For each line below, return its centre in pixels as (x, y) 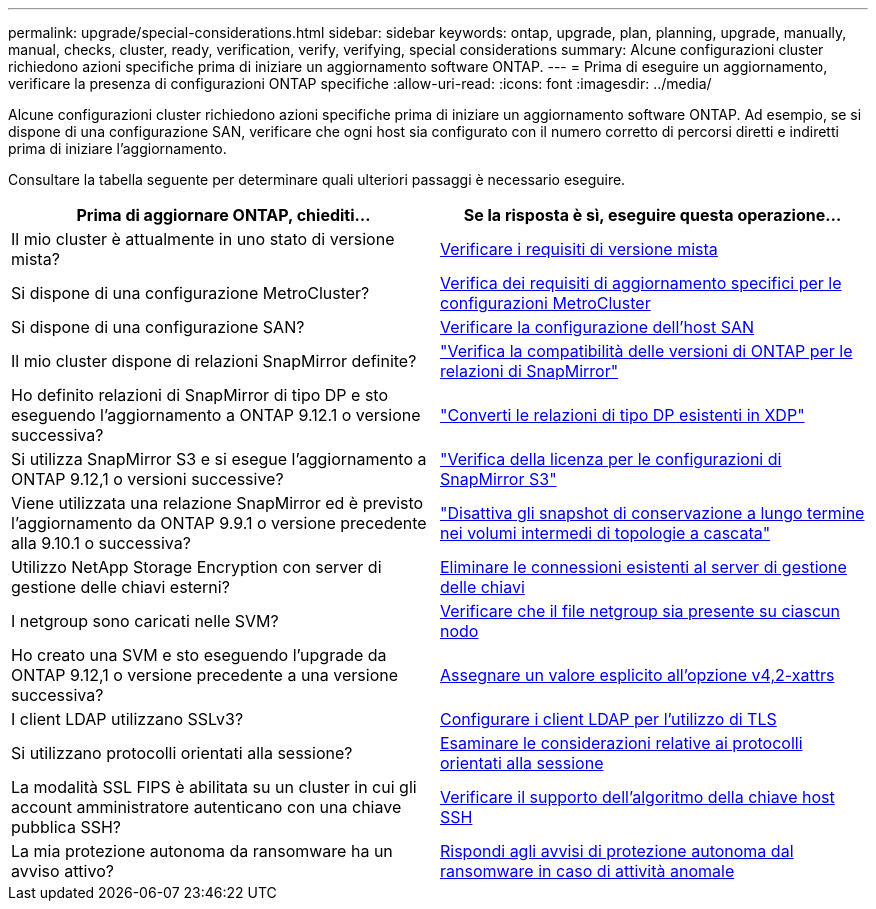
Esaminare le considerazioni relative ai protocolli (621, 743)
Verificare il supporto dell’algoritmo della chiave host (637, 797)
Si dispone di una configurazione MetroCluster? (190, 293)
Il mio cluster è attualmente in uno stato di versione (203, 239)
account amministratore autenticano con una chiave (206, 807)
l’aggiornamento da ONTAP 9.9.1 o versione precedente (219, 523)
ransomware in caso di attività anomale (587, 871)
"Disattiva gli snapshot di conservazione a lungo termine (652, 513)
